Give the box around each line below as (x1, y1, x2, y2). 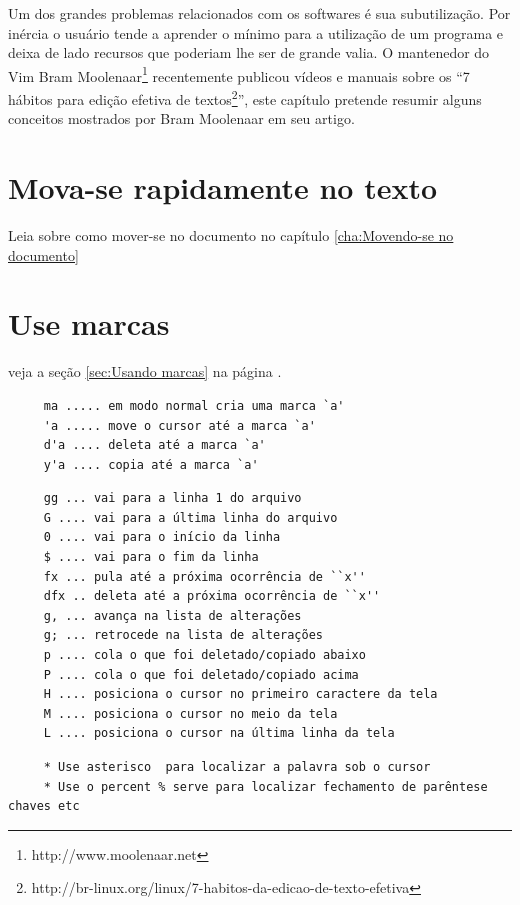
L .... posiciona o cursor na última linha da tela (43, 726, 395, 741)
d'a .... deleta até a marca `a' (43, 438, 266, 453)
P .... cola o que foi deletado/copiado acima (43, 667, 359, 682)
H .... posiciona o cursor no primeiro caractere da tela (43, 687, 438, 702)
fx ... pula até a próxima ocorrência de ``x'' (43, 569, 366, 584)
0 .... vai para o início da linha (43, 530, 281, 545)
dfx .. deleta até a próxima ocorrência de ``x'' (43, 589, 381, 604)
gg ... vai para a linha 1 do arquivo (43, 491, 302, 506)
